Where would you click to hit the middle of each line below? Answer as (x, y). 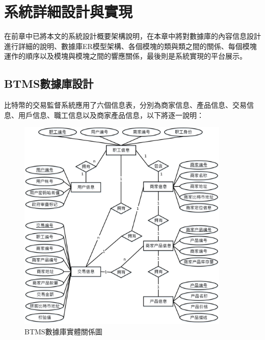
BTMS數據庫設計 (49, 83)
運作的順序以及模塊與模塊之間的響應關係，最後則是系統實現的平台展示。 (125, 56)
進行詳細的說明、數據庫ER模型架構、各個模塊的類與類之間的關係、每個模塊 (130, 46)
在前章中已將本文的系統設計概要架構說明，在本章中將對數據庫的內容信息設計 (132, 36)
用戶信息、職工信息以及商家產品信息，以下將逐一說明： (111, 115)
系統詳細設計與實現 (69, 11)
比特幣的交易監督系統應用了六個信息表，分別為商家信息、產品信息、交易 (125, 105)
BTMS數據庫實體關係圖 (63, 331)
